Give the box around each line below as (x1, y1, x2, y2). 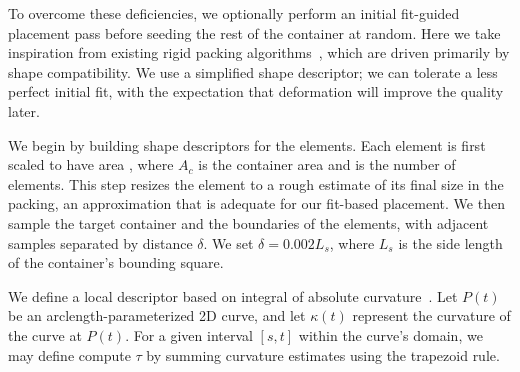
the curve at (8, 324, 82, 345)
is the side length (398, 232, 503, 253)
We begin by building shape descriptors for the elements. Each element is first (8, 134, 486, 155)
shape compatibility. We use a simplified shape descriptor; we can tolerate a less (8, 61, 498, 82)
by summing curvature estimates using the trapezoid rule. (146, 344, 500, 365)
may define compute (8, 344, 131, 365)
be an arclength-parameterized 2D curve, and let (8, 305, 306, 326)
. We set (203, 232, 254, 253)
